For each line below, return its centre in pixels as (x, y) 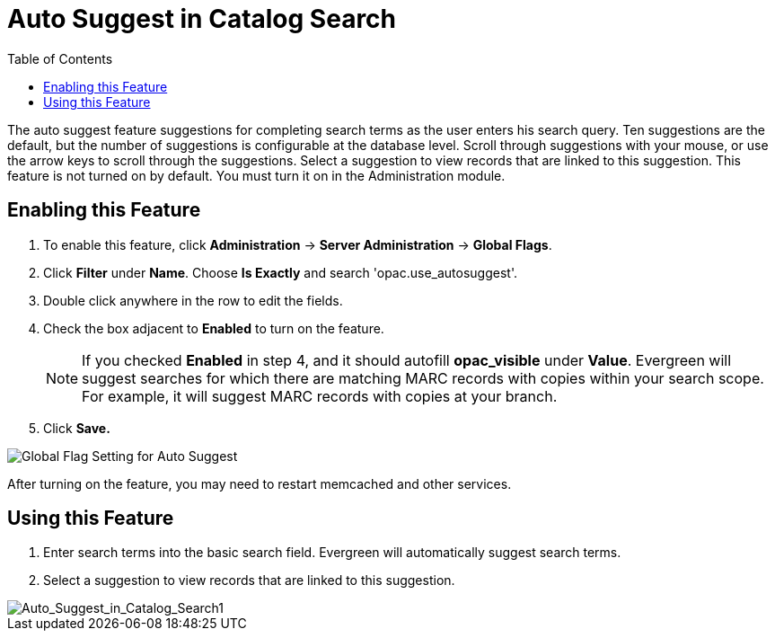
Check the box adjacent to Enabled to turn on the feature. (214, 328)
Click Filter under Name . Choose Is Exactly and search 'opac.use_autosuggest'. (281, 272)
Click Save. (77, 428)
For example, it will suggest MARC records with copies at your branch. (320, 396)
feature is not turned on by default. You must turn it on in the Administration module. (256, 175)
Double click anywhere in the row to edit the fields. (193, 300)
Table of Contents (60, 58)
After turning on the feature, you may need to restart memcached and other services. (260, 483)
